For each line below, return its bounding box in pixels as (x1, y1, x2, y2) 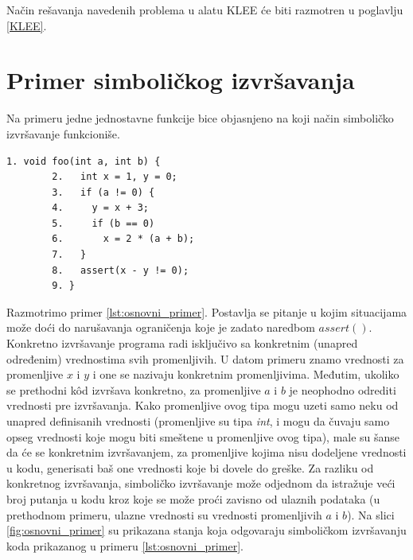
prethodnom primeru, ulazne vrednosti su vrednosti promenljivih (6, 506, 322, 523)
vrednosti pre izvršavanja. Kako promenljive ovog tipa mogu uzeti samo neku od (6, 397, 399, 414)
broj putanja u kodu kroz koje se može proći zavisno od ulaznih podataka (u (6, 490, 380, 507)
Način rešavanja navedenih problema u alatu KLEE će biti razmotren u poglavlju (6, 2, 403, 17)
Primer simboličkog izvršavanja (6, 64, 355, 96)
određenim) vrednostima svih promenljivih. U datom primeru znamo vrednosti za (6, 350, 404, 367)
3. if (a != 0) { (52, 186, 155, 198)
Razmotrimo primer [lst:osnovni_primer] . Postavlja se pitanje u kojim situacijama (6, 303, 407, 320)
